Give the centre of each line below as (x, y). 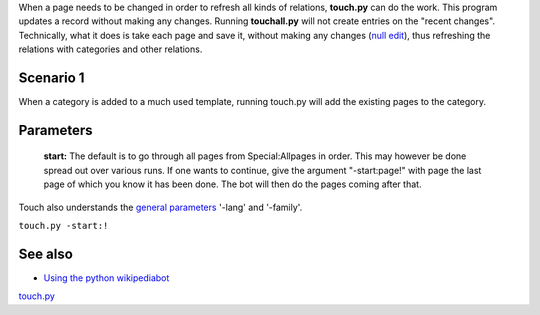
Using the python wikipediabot (106, 277)
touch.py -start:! (63, 226)
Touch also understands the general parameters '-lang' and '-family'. (160, 207)
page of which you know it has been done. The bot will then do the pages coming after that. (232, 184)
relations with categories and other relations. (110, 49)
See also (46, 253)
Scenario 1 (51, 77)
